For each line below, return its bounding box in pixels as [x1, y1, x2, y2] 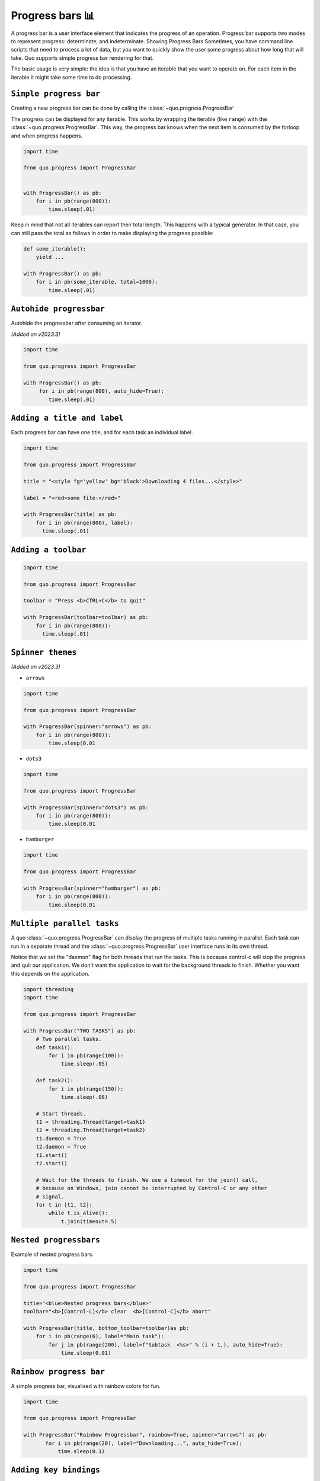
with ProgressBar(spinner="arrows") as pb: [23, 723, 152, 730]
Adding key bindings [11, 1465, 101, 1475]
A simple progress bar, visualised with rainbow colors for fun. [11, 1382, 161, 1389]
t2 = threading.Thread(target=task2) [36, 1127, 146, 1134]
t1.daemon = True [36, 1135, 87, 1142]
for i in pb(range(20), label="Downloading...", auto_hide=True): [45, 1440, 242, 1447]
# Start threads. [36, 1110, 87, 1117]
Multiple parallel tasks [11, 919, 119, 928]
